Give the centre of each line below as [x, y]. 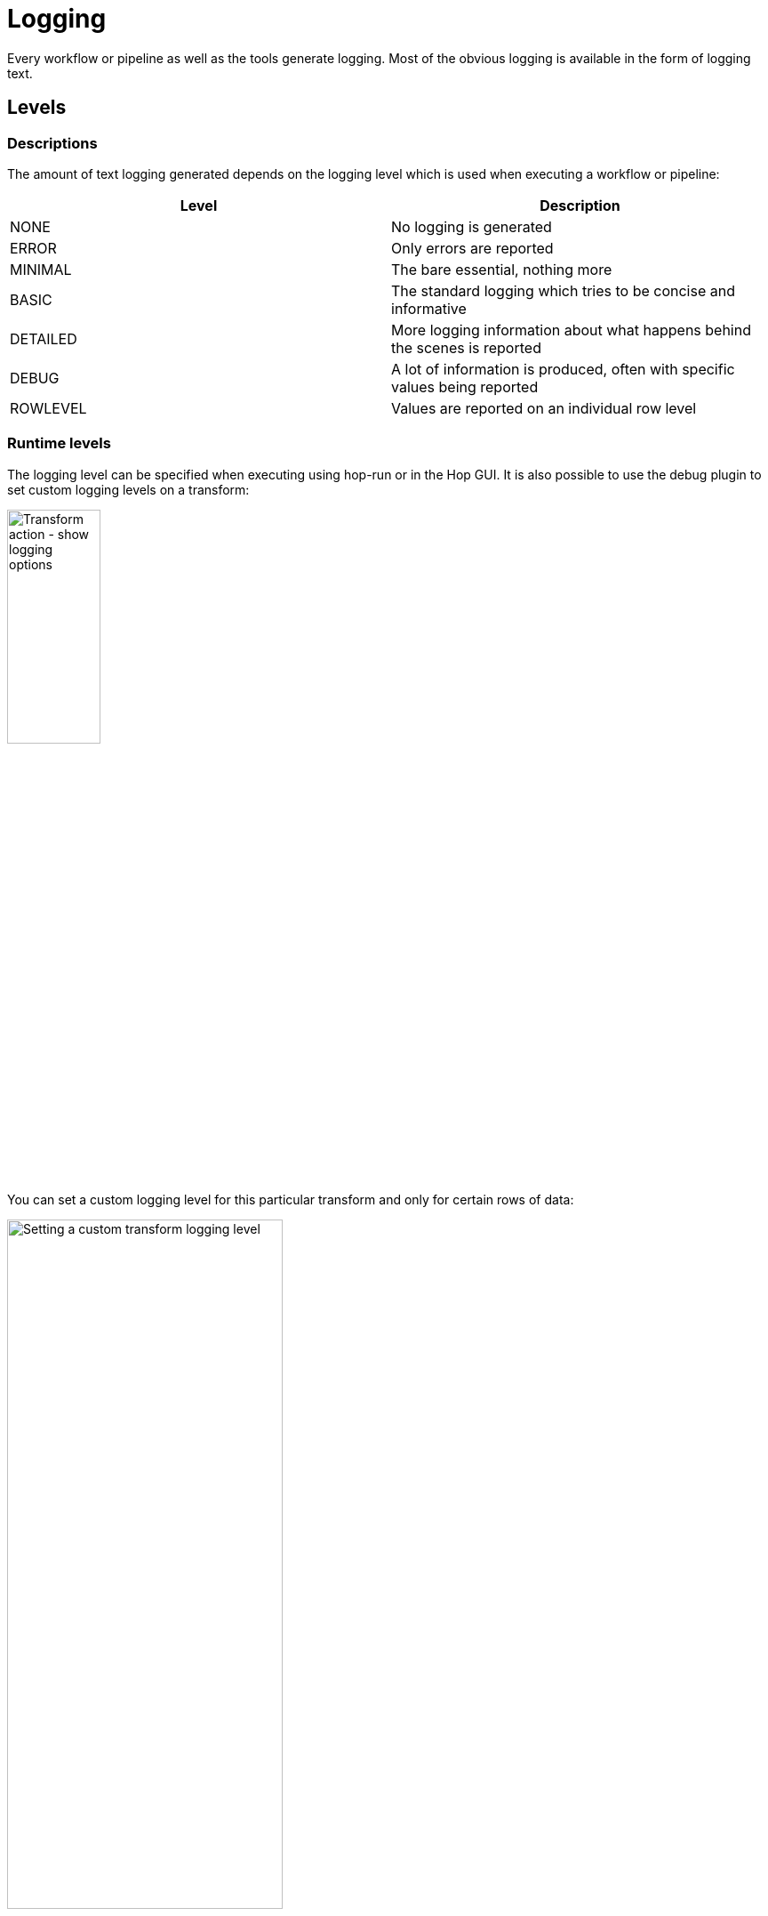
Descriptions [52, 143]
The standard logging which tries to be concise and [563, 290]
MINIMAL [41, 269]
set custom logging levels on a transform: [128, 489]
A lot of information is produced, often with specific [563, 369]
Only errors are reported [472, 248]
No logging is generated [472, 226]
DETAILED [44, 338]
